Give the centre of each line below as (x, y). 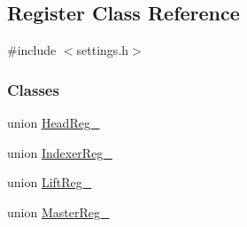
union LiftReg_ (50, 182)
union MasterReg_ (58, 211)
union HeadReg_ (54, 123)
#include (32, 50)
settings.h (103, 50)
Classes (33, 89)
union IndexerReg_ (60, 152)
